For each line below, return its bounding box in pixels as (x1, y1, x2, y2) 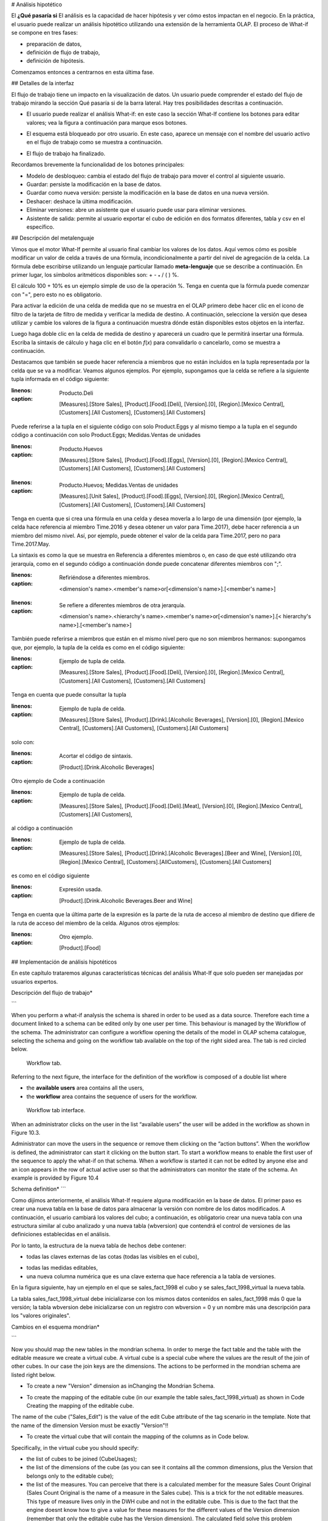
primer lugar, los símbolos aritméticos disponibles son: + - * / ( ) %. (11, 271, 179, 280)
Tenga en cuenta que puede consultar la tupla (11, 691, 127, 698)
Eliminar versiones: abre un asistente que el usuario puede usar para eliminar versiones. (26, 206, 247, 214)
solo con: (11, 738, 35, 745)
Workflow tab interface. (26, 1107, 86, 1114)
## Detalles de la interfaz (11, 80, 74, 87)
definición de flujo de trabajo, (26, 49, 100, 56)
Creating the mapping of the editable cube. (26, 1402, 134, 1409)
